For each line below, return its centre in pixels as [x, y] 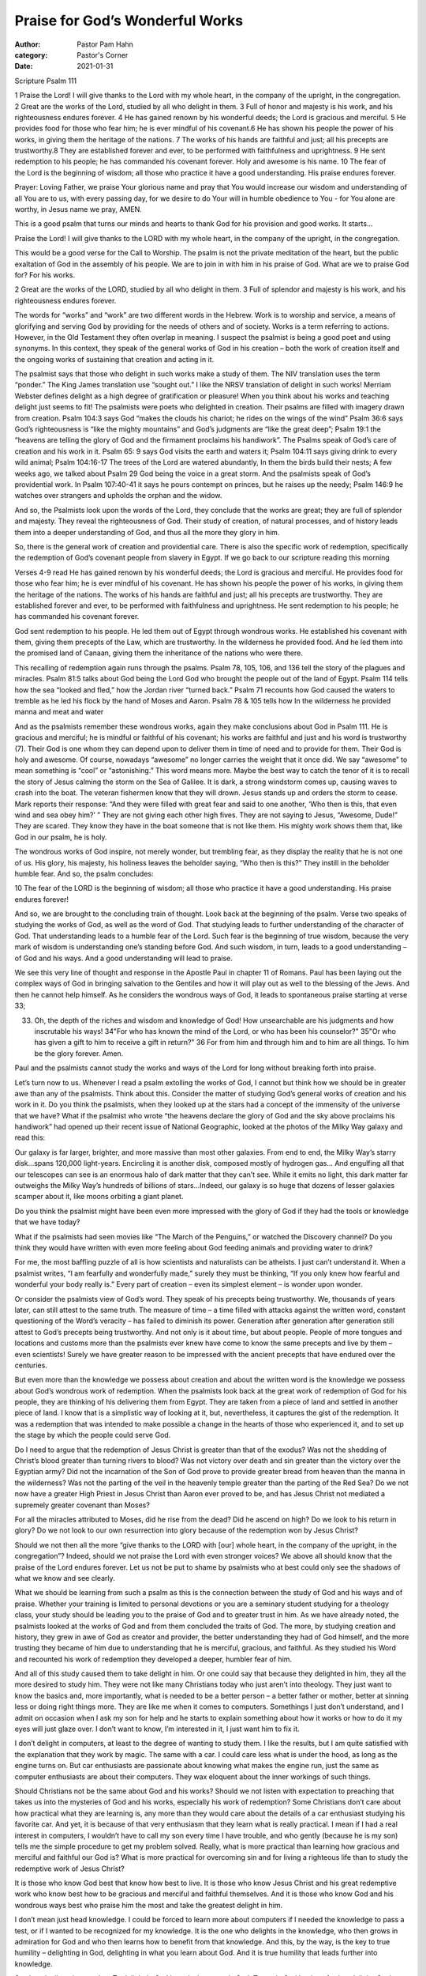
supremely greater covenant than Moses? [82, 1505]
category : [31, 55]
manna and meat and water [59, 712]
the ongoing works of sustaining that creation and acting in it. [114, 359]
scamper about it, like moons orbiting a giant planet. [99, 1197]
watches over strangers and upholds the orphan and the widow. [118, 496]
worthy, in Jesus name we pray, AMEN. [78, 209]
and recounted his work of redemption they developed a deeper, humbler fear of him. [153, 1659]
